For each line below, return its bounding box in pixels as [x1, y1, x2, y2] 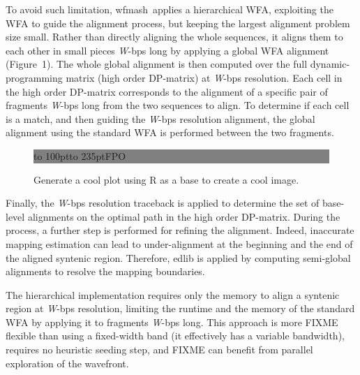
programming [6, 70, 63, 84]
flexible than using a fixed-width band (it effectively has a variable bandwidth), [6, 328, 345, 343]
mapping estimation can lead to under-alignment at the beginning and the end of [6, 236, 353, 251]
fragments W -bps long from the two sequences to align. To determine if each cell [6, 98, 350, 112]
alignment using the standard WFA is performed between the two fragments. [6, 125, 334, 140]
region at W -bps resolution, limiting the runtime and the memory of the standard [6, 301, 355, 316]
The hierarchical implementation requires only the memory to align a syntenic [6, 287, 340, 302]
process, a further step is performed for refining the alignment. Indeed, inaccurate [6, 223, 354, 237]
